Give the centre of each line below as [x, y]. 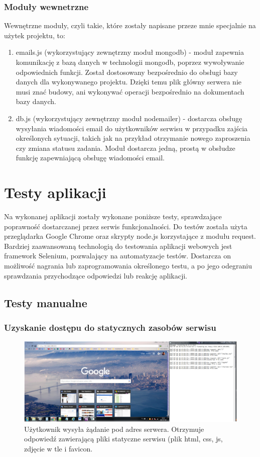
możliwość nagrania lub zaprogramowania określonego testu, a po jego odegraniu [128, 266]
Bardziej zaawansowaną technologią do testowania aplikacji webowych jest [118, 246]
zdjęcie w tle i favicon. [58, 448]
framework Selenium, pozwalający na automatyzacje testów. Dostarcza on [117, 256]
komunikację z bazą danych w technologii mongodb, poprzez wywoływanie [130, 62]
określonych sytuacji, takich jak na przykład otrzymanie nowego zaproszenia [133, 138]
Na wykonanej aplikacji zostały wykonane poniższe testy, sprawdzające [113, 216]
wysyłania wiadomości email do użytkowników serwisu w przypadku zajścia [132, 128]
